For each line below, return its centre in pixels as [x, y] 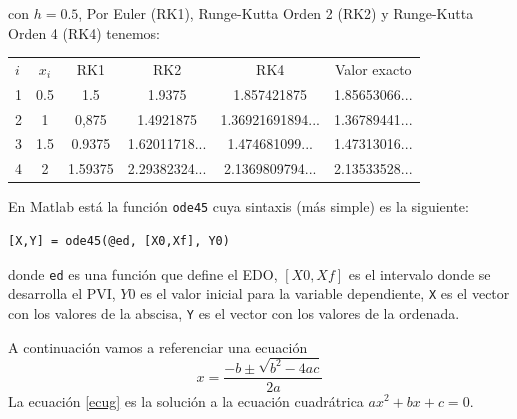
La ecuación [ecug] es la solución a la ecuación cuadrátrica [186, 400]
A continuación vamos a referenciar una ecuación [158, 346]
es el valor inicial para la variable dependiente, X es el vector [325, 293]
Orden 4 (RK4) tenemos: [84, 32]
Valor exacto [373, 68]
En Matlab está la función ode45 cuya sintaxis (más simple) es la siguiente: [238, 206]
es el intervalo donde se [419, 273]
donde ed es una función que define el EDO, [143, 273]
